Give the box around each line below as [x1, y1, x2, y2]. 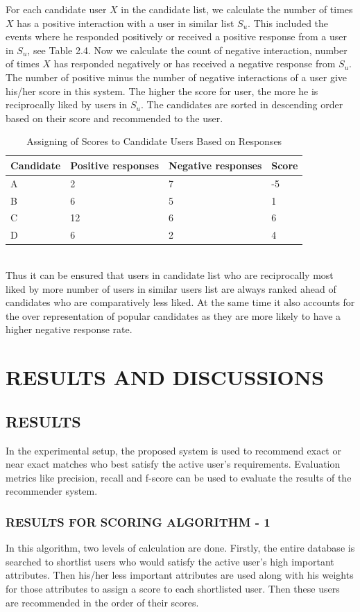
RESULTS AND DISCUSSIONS [6, 363, 324, 391]
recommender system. [6, 484, 98, 498]
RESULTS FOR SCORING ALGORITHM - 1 [6, 513, 271, 530]
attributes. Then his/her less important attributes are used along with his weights [6, 568, 354, 582]
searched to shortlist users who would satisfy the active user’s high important [6, 554, 334, 568]
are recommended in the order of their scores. [6, 595, 199, 609]
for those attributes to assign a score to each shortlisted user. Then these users [6, 581, 340, 595]
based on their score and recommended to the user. [6, 110, 223, 125]
